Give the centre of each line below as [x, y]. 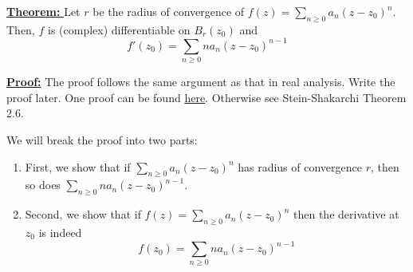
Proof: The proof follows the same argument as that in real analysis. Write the [201, 82]
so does [43, 185]
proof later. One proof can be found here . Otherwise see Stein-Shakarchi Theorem [206, 97]
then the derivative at [346, 214]
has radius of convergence [300, 166]
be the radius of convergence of [169, 11]
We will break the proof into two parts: [102, 140]
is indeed [60, 232]
